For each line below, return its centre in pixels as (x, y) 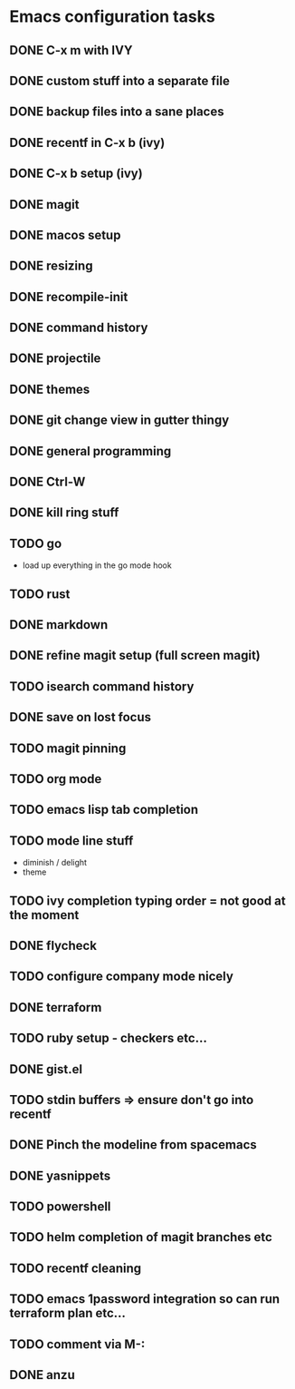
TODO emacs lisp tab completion (104, 810)
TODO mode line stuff (71, 841)
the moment (44, 915)
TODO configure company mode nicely (121, 977)
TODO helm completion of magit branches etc (141, 1237)
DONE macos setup (65, 235)
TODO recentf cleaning (76, 1268)
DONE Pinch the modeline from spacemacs (133, 1145)
